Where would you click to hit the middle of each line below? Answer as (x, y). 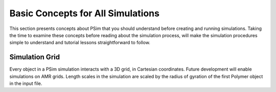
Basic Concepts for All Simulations (84, 13)
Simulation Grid (35, 57)
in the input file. (26, 83)
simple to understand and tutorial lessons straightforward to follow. (80, 43)
